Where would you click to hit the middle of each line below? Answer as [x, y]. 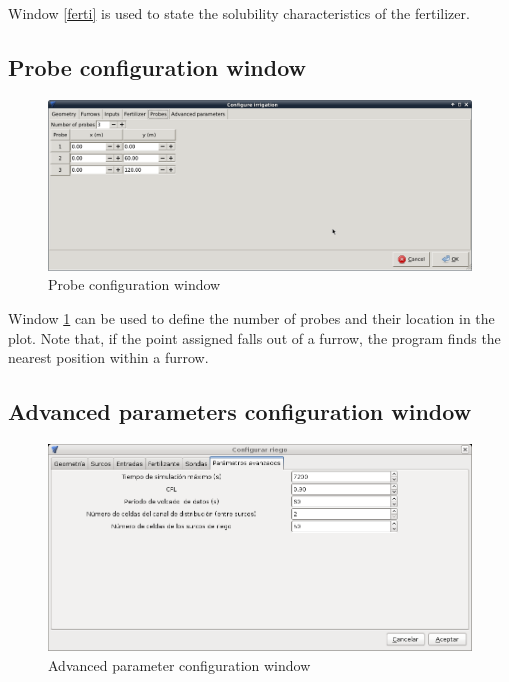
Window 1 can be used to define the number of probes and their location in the [251, 317]
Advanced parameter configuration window [179, 664]
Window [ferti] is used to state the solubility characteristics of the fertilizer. [239, 13]
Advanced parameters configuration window [240, 411]
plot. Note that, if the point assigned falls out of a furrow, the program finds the [254, 337]
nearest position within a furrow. [108, 357]
